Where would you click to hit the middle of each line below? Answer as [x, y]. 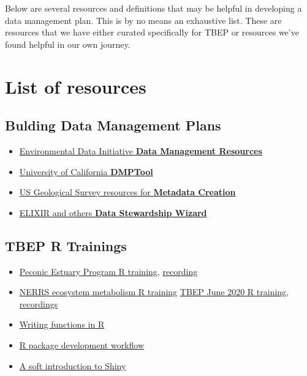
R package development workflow [82, 344]
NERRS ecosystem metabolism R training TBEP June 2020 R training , [154, 292]
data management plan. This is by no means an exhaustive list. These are [143, 20]
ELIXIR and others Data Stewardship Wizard [113, 212]
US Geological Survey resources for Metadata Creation [127, 192]
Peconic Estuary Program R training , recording [108, 271]
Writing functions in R [62, 324]
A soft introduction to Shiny [73, 365]
